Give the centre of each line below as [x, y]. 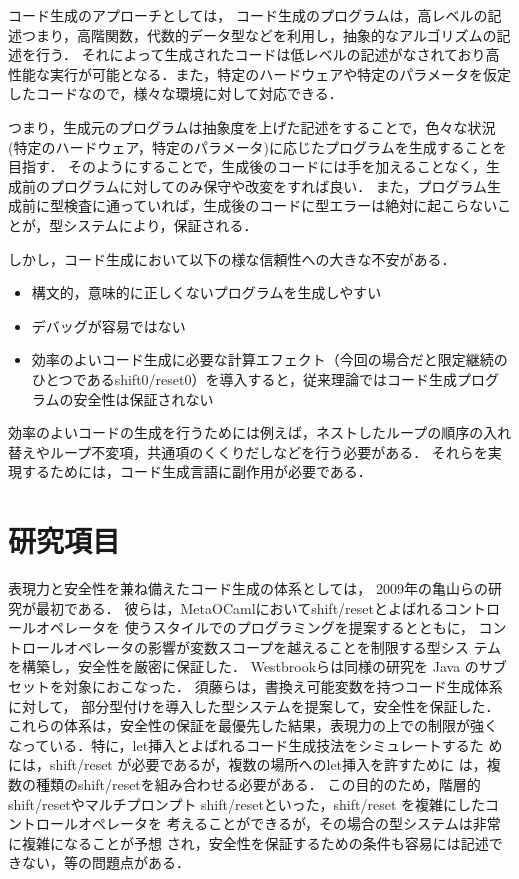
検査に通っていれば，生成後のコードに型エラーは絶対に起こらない [280, 205]
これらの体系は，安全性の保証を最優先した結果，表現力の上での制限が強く [253, 725]
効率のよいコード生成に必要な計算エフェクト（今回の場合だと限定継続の [269, 359]
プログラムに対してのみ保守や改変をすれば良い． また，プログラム [268, 185]
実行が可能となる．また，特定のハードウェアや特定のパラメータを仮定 [280, 73]
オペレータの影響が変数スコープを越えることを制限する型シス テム [282, 646]
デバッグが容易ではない [108, 325]
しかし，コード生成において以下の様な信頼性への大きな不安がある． [232, 258]
